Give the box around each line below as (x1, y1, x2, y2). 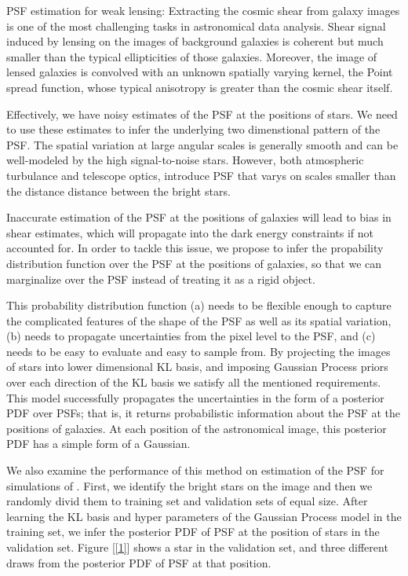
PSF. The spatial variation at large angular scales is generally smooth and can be (6, 136, 399, 152)
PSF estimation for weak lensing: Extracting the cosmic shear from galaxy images (6, 2, 400, 18)
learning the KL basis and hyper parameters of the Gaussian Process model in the (6, 508, 402, 524)
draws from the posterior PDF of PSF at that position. (6, 554, 271, 570)
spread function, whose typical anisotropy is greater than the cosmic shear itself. (6, 79, 393, 95)
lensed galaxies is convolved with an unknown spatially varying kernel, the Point (6, 64, 393, 80)
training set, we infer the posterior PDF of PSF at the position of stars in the (6, 523, 380, 540)
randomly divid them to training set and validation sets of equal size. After (6, 493, 368, 509)
